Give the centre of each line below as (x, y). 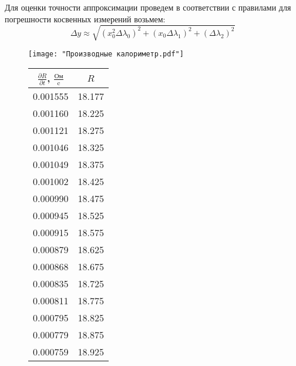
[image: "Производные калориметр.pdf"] (106, 54)
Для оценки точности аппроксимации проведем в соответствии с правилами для (148, 7)
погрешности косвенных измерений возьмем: (85, 19)
